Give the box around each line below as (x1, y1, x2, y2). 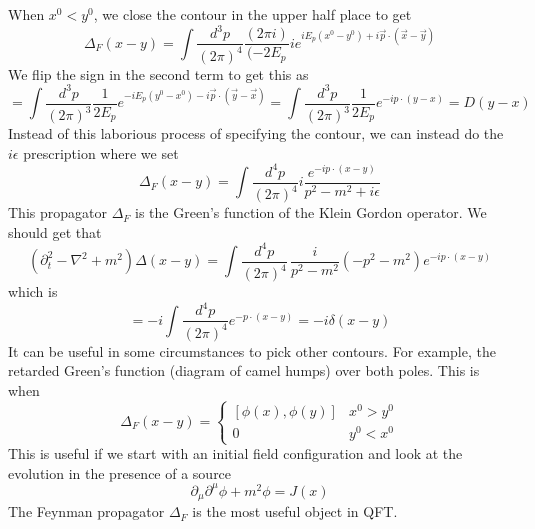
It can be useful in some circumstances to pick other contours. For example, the (8, 340, 496, 361)
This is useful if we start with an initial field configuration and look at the (8, 443, 463, 464)
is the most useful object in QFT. (192, 501, 398, 522)
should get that (8, 221, 102, 242)
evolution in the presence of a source (8, 462, 232, 483)
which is (8, 281, 58, 302)
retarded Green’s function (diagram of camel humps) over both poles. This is (8, 360, 480, 381)
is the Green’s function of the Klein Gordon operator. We (135, 202, 487, 223)
